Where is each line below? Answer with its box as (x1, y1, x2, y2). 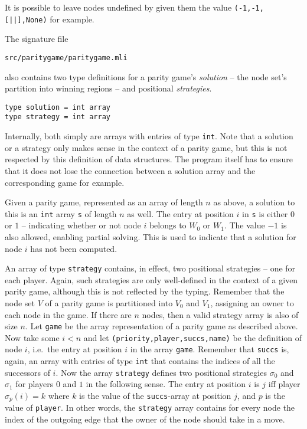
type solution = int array (5, 103, 110, 112)
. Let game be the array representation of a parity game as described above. (25, 320, 298, 332)
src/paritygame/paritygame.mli (5, 53, 128, 62)
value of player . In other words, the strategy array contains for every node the (5, 401, 295, 414)
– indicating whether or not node (21, 219, 141, 231)
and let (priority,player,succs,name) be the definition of (83, 331, 302, 343)
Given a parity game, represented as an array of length (5, 196, 203, 208)
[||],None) (5, 15, 47, 24)
